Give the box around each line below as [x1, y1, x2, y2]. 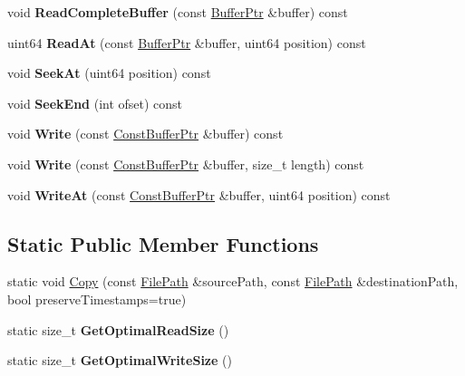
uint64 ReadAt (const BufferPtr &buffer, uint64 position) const [7, 33, 366, 52]
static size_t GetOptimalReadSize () [7, 320, 229, 339]
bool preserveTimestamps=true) [7, 289, 187, 308]
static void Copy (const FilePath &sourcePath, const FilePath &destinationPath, [7, 272, 459, 291]
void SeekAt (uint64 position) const [7, 63, 211, 82]
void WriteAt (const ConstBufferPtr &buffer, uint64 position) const [7, 185, 391, 204]
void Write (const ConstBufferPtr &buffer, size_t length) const [7, 154, 364, 173]
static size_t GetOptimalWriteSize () [7, 351, 232, 370]
